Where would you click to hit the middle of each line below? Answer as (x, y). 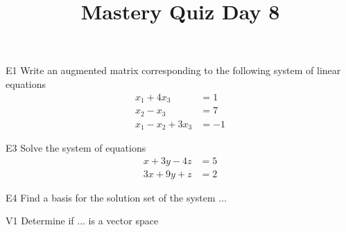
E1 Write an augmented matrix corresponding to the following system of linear (173, 70)
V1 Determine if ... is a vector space (82, 221)
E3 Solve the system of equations (76, 148)
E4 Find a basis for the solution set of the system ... (116, 197)
